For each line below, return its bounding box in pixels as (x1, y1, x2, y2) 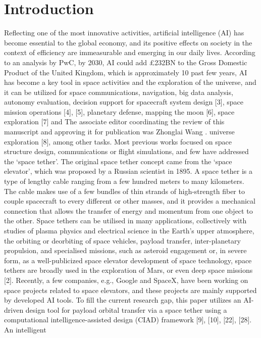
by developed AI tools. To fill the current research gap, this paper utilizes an (4, 295, 241, 305)
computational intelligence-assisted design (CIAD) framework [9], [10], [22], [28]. (4, 314, 252, 325)
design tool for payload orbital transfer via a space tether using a (25, 304, 227, 315)
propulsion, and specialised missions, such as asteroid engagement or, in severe (4, 245, 247, 256)
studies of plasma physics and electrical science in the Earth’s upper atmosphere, (4, 225, 254, 235)
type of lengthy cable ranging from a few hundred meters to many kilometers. (4, 176, 244, 186)
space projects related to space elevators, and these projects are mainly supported (4, 284, 257, 295)
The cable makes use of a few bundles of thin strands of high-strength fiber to (4, 185, 245, 196)
